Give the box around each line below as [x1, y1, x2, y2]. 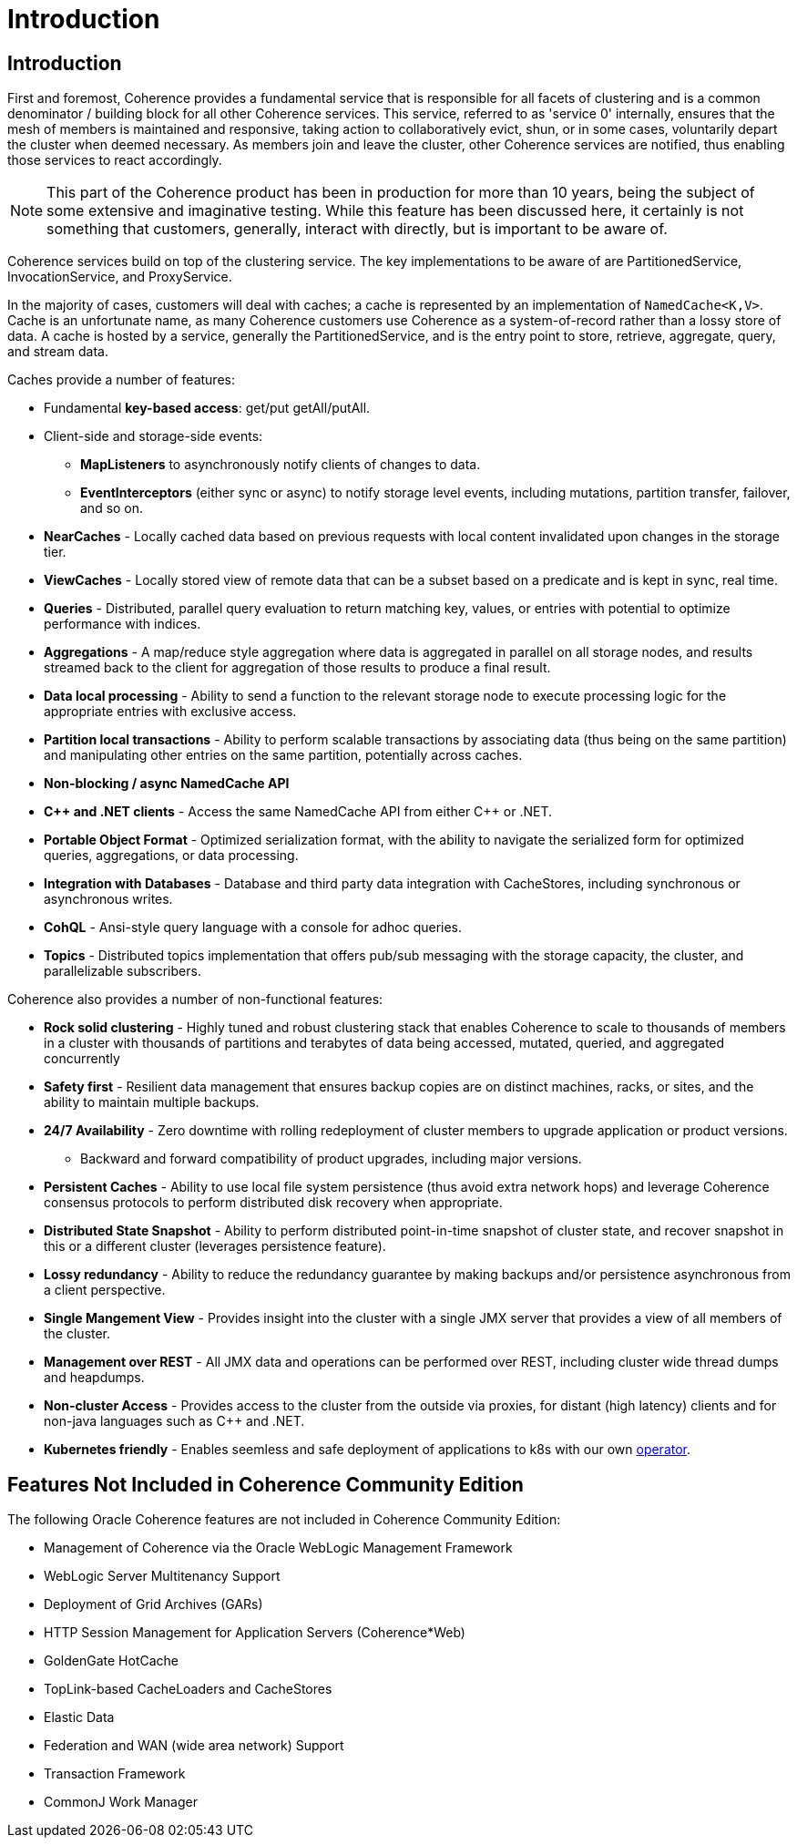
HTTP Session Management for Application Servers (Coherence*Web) [44, 1625, 465, 1641]
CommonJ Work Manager [44, 1794, 198, 1810]
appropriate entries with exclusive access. [44, 703, 297, 720]
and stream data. [7, 343, 108, 360]
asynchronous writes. [44, 891, 173, 907]
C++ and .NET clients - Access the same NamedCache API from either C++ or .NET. [44, 804, 552, 820]
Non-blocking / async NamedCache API [44, 775, 290, 792]
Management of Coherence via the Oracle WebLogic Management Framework [44, 1540, 513, 1556]
